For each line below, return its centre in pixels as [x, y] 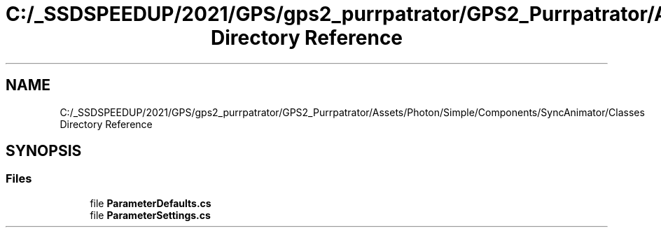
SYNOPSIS [44, 151]
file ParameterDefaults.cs [151, 203]
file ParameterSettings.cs [150, 215]
